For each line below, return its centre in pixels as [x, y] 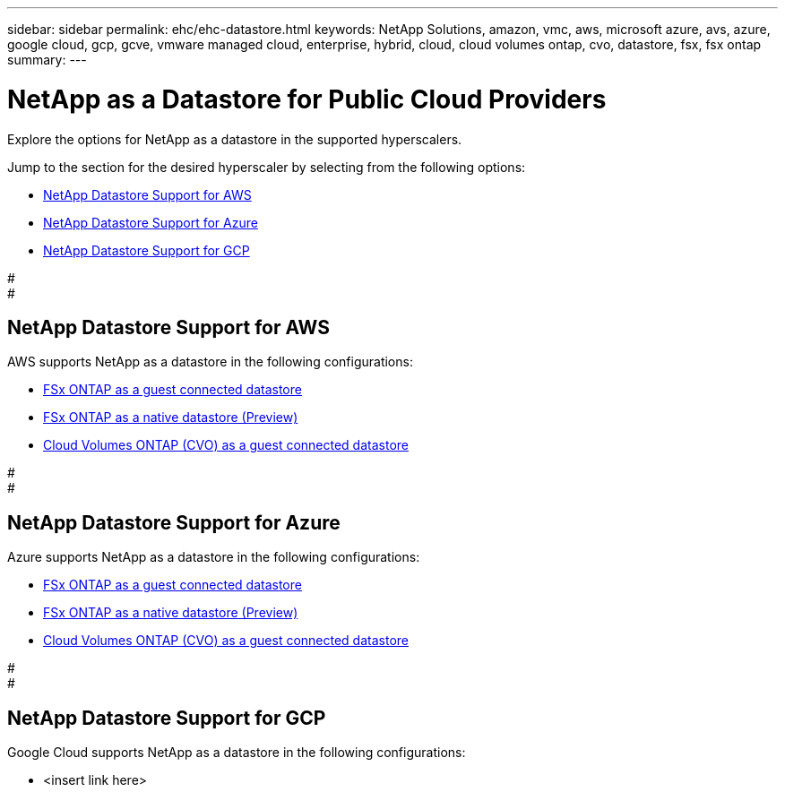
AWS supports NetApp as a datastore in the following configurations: [210, 362]
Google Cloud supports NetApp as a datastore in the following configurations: [237, 753]
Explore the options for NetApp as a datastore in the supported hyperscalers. [235, 139]
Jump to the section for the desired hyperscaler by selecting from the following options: [267, 167]
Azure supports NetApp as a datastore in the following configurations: [214, 557]
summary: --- [47, 60]
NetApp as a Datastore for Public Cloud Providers [307, 99]
